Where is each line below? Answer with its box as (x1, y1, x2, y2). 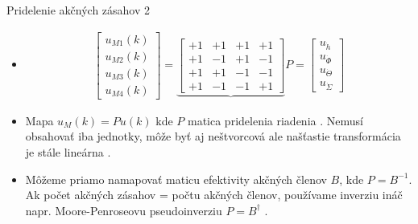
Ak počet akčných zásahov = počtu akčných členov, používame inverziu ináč (25, 186, 403, 203)
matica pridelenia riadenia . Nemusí (187, 112, 363, 128)
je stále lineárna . (25, 143, 111, 160)
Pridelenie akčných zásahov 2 (6, 2, 151, 18)
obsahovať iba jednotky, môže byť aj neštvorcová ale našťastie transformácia (25, 128, 401, 145)
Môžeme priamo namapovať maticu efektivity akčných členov (25, 170, 327, 187)
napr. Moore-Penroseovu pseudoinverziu (25, 202, 222, 218)
